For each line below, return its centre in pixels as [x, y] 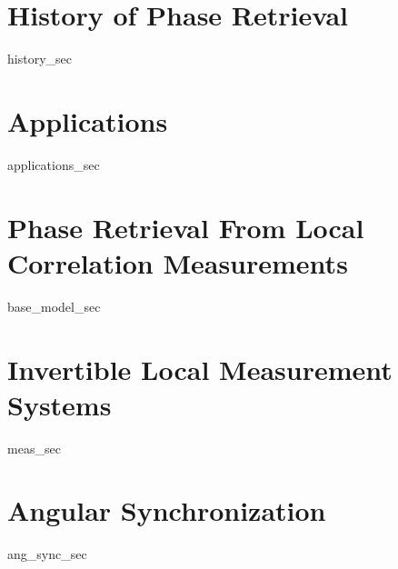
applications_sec [54, 164]
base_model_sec [54, 306]
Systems [60, 404]
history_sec [40, 59]
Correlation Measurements [178, 262]
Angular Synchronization [167, 510]
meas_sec [34, 448]
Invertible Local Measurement [200, 369]
